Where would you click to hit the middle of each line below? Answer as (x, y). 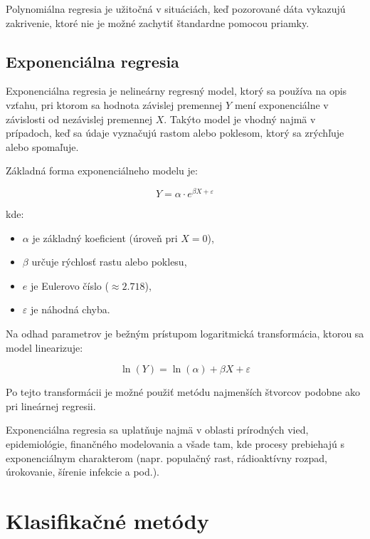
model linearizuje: (44, 347)
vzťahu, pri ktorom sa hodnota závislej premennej (114, 104)
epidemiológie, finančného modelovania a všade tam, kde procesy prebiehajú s (175, 443)
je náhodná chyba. (70, 309)
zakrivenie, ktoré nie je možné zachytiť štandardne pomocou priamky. (158, 22)
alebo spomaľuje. (42, 146)
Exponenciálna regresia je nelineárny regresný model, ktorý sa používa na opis (176, 91)
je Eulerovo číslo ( (69, 285)
